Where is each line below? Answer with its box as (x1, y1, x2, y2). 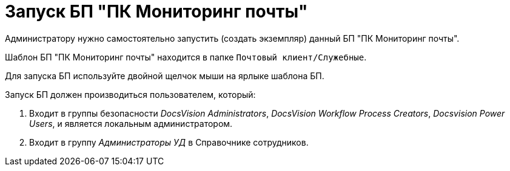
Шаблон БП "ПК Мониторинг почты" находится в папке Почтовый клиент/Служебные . (5, 51, 367, 62)
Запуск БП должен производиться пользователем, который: (5, 89, 256, 100)
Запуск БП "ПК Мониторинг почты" (5, 1, 308, 22)
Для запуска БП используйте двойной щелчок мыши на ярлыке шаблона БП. (5, 70, 324, 81)
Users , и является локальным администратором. (29, 118, 233, 129)
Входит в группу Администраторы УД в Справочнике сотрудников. (29, 137, 309, 147)
